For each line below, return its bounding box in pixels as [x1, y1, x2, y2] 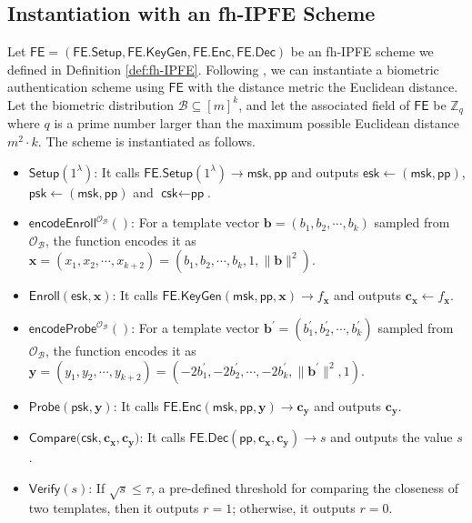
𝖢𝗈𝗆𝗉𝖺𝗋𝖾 [28, 432, 76, 446]
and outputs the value [330, 427, 453, 447]
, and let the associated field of [238, 95, 410, 114]
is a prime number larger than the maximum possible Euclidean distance [54, 114, 459, 133]
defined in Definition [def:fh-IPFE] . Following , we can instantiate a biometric [7, 59, 439, 78]
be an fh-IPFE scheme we [290, 42, 434, 61]
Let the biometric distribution [7, 95, 175, 114]
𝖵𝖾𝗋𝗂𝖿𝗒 [28, 482, 61, 496]
